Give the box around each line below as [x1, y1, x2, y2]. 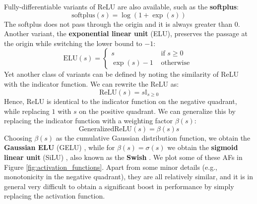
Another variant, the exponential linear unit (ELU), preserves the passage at [4, 28, 248, 39]
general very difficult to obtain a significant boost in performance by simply [4, 181, 234, 191]
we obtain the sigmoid [167, 142, 238, 153]
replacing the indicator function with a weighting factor [4, 115, 173, 126]
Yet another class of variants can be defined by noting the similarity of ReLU [4, 69, 239, 79]
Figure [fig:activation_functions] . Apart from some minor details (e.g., [4, 161, 217, 172]
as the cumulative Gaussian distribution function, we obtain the [56, 132, 251, 143]
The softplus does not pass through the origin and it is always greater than [4, 18, 232, 29]
